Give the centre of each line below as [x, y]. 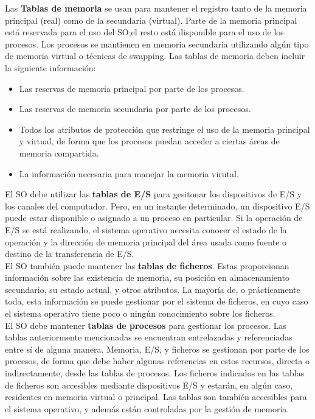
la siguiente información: [50, 67]
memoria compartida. [59, 153]
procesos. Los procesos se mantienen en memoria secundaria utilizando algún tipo [157, 44]
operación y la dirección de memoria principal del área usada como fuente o [146, 241]
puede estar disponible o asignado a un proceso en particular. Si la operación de [154, 218]
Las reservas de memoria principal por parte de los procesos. [132, 88]
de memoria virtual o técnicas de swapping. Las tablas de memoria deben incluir [155, 56]
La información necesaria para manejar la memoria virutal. [129, 173]
